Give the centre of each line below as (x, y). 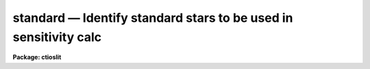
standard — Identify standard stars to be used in (153, 18)
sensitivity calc (57, 37)
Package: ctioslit (37, 57)
